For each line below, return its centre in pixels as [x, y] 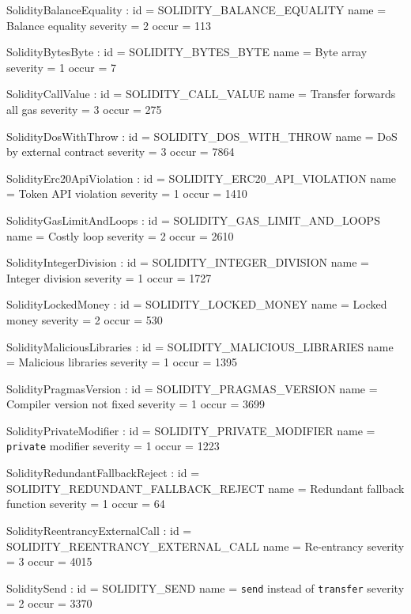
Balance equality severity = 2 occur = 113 [109, 25]
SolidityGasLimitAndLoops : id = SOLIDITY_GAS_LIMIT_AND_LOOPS [193, 220]
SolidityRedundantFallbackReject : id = [103, 473]
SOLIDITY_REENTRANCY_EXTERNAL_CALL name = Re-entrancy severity [205, 546]
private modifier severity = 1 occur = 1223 [113, 446]
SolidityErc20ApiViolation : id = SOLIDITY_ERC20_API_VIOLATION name [202, 178]
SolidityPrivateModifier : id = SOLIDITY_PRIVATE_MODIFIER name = [191, 430]
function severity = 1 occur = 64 [86, 504]
